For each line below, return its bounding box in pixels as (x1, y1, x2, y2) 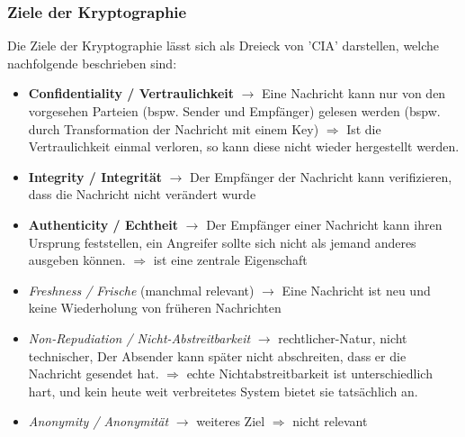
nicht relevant (292, 412, 368, 431)
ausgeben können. (28, 250, 126, 269)
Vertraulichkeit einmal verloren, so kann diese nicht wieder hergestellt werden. (28, 137, 460, 156)
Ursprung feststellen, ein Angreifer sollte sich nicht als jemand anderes (28, 232, 416, 251)
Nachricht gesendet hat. (28, 364, 159, 383)
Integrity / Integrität (28, 167, 163, 186)
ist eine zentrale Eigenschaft (153, 250, 308, 269)
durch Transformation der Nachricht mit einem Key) (28, 119, 319, 138)
